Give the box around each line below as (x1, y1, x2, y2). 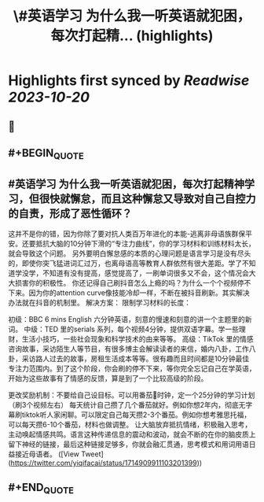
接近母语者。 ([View (14, 449, 80, 459)
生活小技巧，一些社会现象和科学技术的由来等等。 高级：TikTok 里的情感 (21, 334, 254, 343)
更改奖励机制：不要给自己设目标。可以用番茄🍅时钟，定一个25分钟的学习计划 (8, 390, 255, 400)
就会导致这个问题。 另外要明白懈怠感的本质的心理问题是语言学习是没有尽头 (8, 249, 251, 258)
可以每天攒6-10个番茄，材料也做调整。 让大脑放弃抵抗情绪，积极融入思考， (8, 419, 252, 429)
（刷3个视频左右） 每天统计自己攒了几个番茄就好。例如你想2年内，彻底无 (8, 400, 246, 409)
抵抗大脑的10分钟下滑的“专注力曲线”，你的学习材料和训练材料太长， (35, 238, 255, 248)
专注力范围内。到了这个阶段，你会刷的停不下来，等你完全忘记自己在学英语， (8, 364, 256, 373)
